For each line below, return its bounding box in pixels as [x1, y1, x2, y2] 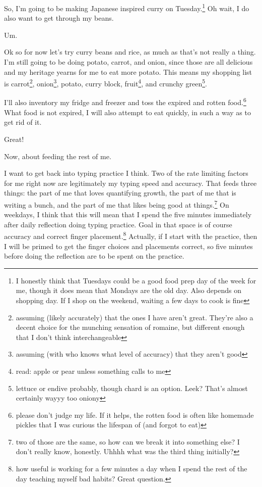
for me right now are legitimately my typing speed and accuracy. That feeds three [4, 177, 257, 188]
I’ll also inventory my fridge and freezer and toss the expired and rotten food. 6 [4, 95, 246, 108]
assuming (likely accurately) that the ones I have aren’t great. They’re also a [16, 312, 253, 322]
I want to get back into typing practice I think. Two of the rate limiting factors [4, 168, 248, 178]
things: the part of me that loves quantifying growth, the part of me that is [4, 187, 236, 198]
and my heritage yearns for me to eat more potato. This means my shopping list [4, 66, 252, 77]
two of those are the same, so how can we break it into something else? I [16, 436, 240, 447]
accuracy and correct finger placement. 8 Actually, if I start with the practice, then [4, 229, 257, 241]
